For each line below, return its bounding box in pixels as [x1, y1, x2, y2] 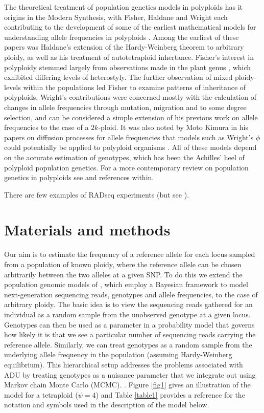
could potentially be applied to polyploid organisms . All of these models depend [4, 142, 257, 153]
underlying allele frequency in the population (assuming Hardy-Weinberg [4, 349, 232, 360]
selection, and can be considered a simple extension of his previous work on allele [4, 112, 258, 122]
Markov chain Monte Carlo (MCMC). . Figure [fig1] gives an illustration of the [4, 379, 251, 390]
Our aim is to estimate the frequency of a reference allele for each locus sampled [4, 249, 255, 259]
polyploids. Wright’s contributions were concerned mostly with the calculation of [4, 92, 257, 102]
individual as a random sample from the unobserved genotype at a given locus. [4, 309, 251, 319]
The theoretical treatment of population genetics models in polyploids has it [4, 2, 243, 12]
